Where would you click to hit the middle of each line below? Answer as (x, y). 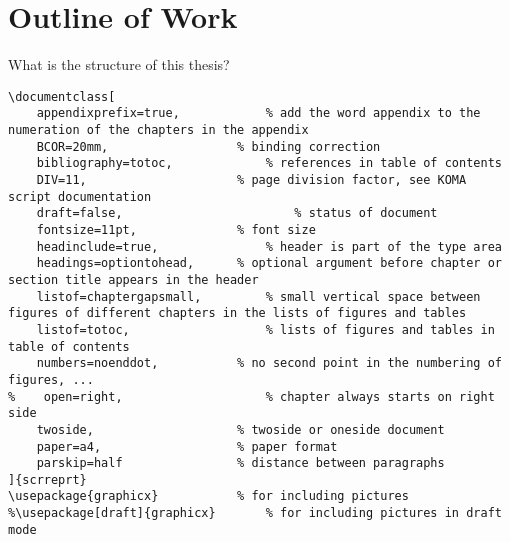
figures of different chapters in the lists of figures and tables (237, 313)
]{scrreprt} (47, 479)
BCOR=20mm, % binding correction (208, 146)
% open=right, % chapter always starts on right (251, 396)
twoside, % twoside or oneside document (240, 429)
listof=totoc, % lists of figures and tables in (265, 329)
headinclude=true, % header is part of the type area (269, 246)
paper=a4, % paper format (187, 446)
